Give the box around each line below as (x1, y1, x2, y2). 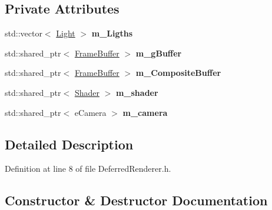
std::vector (5, 27, 42, 39)
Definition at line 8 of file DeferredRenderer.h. (5, 162, 171, 175)
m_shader (115, 86, 158, 98)
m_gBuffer (135, 46, 182, 59)
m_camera (122, 106, 168, 118)
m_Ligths (91, 27, 133, 39)
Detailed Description (5, 135, 134, 153)
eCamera (74, 106, 107, 118)
